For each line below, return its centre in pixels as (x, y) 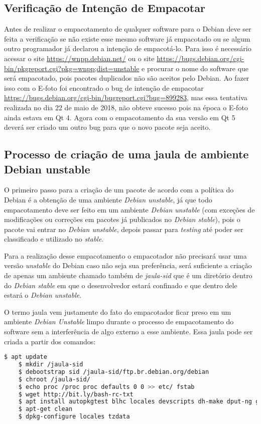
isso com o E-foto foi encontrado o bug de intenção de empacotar (104, 87)
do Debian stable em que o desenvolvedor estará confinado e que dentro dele (121, 285)
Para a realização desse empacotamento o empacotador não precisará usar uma (125, 255)
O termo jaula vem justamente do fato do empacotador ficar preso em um (118, 311)
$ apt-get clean (45, 409)
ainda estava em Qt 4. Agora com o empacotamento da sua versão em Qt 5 (120, 117)
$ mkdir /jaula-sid (51, 365)
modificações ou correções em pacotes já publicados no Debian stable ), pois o (122, 219)
